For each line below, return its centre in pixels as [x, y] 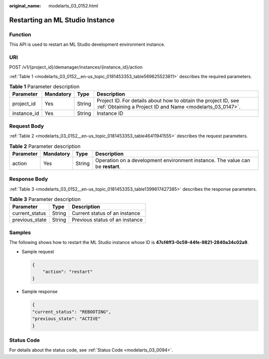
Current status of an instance [106, 213]
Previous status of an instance [107, 220]
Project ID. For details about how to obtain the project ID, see [168, 101]
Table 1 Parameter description [44, 87]
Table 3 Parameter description [45, 199]
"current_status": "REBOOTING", [72, 312]
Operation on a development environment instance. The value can [173, 160]
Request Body [27, 126]
